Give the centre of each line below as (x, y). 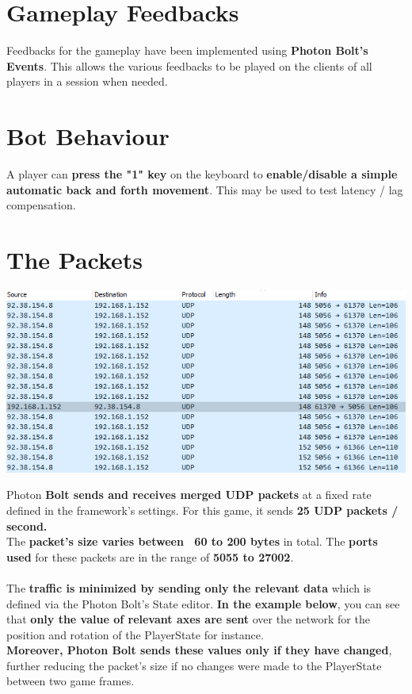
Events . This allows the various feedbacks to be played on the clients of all (189, 65)
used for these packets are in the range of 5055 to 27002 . (150, 556)
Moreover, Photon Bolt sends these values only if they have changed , (199, 650)
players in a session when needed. (87, 81)
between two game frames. (71, 681)
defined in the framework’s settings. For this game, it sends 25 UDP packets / (202, 510)
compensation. (41, 205)
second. (27, 525)
